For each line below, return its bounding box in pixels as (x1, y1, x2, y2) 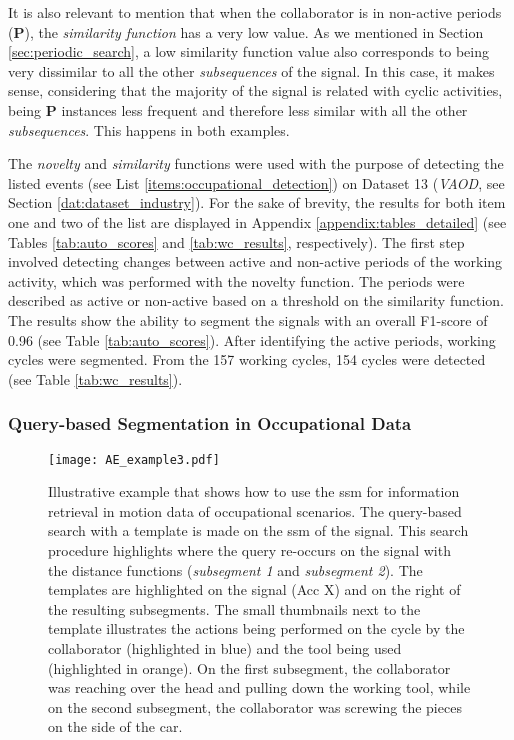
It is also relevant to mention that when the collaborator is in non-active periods (8, 2, 502, 22)
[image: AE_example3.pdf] (48, 452, 220, 467)
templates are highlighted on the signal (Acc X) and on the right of (48, 579, 461, 600)
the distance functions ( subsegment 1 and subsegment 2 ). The (48, 559, 423, 580)
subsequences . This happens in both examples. (8, 119, 290, 140)
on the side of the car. (48, 716, 183, 737)
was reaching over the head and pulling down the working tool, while (48, 677, 471, 698)
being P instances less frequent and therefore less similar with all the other (8, 99, 468, 120)
